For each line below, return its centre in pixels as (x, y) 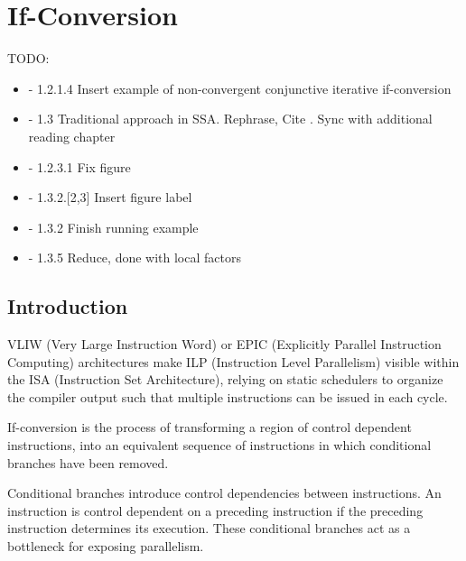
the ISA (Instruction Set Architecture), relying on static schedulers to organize (225, 379)
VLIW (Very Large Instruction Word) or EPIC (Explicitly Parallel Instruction (224, 344)
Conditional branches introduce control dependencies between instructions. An (224, 493)
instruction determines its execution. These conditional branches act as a (209, 528)
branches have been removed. (88, 462)
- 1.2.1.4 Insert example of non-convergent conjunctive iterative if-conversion (240, 88)
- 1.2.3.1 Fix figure (79, 166)
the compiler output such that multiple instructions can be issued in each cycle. (228, 396)
